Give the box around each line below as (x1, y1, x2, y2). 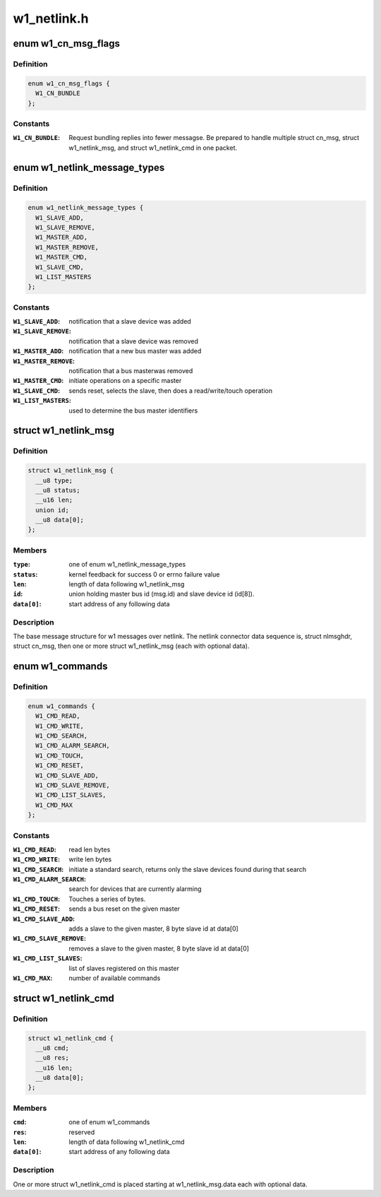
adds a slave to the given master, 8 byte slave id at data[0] (68, 924, 239, 933)
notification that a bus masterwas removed (68, 367, 193, 375)
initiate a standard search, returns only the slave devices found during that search (68, 865, 307, 873)
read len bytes (68, 845, 111, 854)
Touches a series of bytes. (68, 895, 146, 903)
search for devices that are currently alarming (68, 885, 202, 893)
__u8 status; (35, 486, 80, 494)
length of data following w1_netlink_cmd (68, 1138, 185, 1146)
